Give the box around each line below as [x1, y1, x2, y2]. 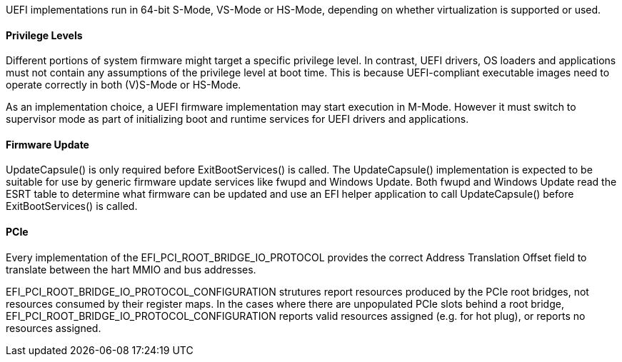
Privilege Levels [6, 29, 83, 41]
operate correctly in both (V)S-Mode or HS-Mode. [6, 79, 241, 91]
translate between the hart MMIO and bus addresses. [6, 263, 256, 276]
